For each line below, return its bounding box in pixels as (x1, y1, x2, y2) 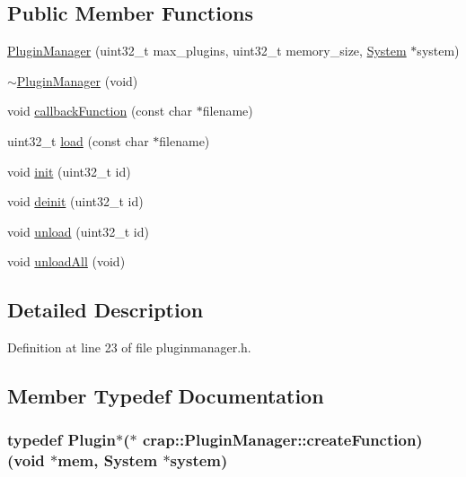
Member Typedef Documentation (7, 382, 324, 410)
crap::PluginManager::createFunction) (143, 429, 423, 451)
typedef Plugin (7, 429, 117, 451)
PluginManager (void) (16, 71, 138, 90)
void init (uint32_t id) (7, 161, 131, 180)
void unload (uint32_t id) (7, 221, 149, 240)
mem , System (57, 449, 158, 472)
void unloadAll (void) (7, 252, 126, 271)
